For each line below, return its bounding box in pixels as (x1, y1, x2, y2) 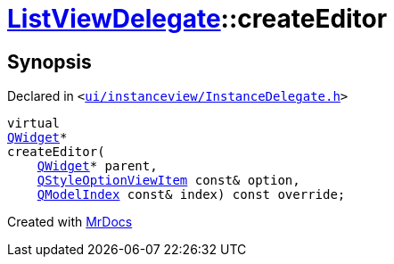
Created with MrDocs (7, 214, 133, 230)
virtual (7, 116, 61, 131)
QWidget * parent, (37, 159, 158, 174)
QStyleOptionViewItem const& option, (37, 173, 300, 188)
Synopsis (7, 50, 92, 73)
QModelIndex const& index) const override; (37, 187, 346, 202)
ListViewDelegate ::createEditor (7, 4, 388, 34)
